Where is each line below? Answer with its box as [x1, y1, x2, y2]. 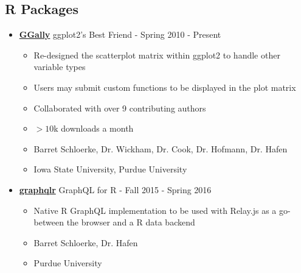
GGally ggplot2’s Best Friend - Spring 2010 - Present [19, 28, 221, 41]
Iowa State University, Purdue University [33, 163, 187, 175]
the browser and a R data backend [66, 216, 195, 229]
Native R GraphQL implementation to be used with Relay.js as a [33, 204, 277, 216]
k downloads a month [54, 122, 134, 135]
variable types [33, 60, 86, 73]
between [33, 216, 64, 229]
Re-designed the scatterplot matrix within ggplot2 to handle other [33, 48, 280, 61]
